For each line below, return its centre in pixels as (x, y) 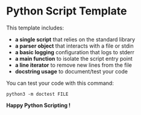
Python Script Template (67, 11)
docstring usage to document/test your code (71, 71)
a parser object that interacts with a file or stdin (74, 46)
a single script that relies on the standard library (75, 39)
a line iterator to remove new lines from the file (74, 65)
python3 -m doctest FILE (37, 94)
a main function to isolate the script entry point (74, 58)
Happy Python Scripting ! (39, 105)
